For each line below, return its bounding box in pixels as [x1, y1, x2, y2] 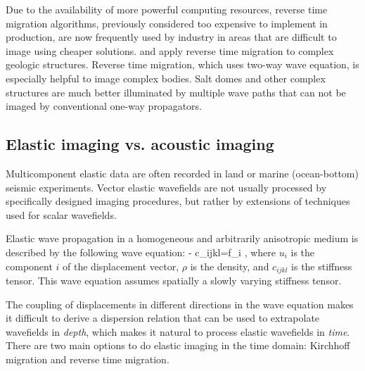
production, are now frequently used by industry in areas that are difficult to [6, 30, 337, 44]
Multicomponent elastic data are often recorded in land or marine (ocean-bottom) [6, 165, 359, 180]
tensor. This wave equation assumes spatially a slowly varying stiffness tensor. [6, 272, 342, 287]
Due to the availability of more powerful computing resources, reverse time [6, 2, 328, 16]
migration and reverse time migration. [6, 351, 169, 366]
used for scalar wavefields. [6, 207, 117, 222]
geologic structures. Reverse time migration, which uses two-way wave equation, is [6, 57, 359, 72]
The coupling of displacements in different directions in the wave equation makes [6, 296, 354, 311]
